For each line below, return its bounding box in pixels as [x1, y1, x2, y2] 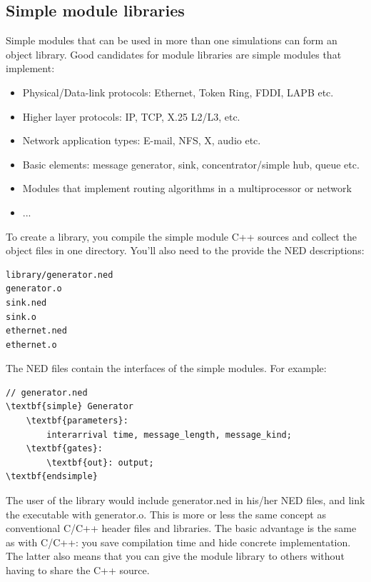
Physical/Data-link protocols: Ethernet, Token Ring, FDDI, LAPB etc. [22, 84, 334, 99]
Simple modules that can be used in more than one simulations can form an [6, 33, 337, 48]
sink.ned [6, 297, 47, 308]
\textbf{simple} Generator [6, 401, 133, 412]
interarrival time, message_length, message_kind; [46, 429, 292, 440]
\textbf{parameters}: [26, 416, 128, 426]
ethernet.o [6, 339, 57, 350]
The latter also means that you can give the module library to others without [6, 548, 345, 563]
